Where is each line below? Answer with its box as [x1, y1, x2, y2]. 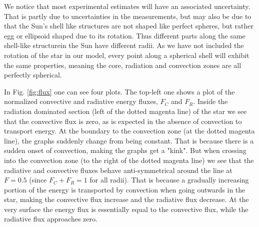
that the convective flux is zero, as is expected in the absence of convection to [4, 115, 242, 126]
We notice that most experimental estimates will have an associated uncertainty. [4, 1, 250, 11]
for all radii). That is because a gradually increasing [89, 174, 249, 185]
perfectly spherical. [4, 69, 62, 80]
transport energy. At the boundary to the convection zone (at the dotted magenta [4, 125, 255, 136]
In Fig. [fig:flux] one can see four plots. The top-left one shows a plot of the [4, 86, 235, 96]
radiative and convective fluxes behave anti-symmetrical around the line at [4, 164, 232, 175]
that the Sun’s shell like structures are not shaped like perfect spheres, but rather [4, 20, 253, 31]
